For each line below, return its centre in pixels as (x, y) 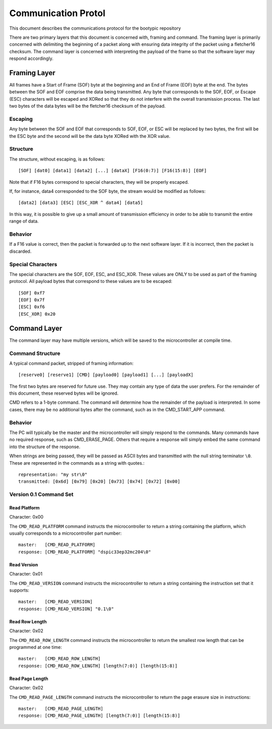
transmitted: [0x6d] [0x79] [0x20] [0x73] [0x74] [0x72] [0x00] (99, 482)
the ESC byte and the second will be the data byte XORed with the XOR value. (90, 136)
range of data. (24, 221)
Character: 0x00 (26, 517)
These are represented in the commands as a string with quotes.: (77, 463)
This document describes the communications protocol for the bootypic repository (95, 28)
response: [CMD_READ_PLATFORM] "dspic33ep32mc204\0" (85, 552)
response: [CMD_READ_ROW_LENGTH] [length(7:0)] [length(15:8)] (98, 666)
